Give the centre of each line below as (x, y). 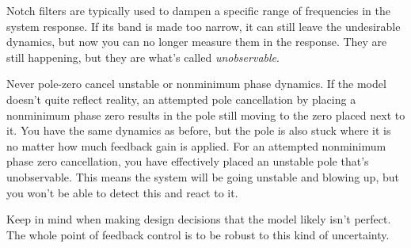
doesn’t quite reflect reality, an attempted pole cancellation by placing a (181, 99)
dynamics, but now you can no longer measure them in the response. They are (197, 42)
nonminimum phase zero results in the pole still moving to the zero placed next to (206, 114)
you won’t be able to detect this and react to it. (122, 192)
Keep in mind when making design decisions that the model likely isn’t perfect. (199, 219)
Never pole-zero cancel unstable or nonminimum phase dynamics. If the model (196, 84)
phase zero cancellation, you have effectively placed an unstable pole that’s (188, 161)
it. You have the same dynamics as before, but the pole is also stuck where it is (199, 130)
